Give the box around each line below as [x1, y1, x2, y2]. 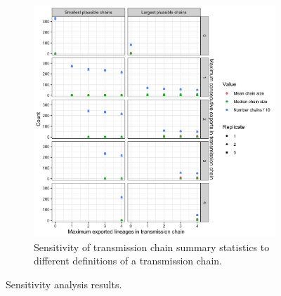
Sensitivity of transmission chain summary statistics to [34, 239, 270, 254]
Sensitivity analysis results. [6, 277, 122, 291]
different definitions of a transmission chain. [34, 253, 222, 268]
